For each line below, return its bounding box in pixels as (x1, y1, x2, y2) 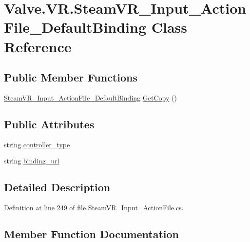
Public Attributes (4, 116, 95, 131)
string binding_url (4, 156, 59, 166)
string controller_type (4, 139, 70, 149)
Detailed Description (4, 180, 111, 195)
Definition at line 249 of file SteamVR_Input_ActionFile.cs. (4, 202, 184, 213)
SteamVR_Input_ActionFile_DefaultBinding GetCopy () (4, 92, 177, 102)
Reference (4, 36, 72, 56)
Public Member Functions (4, 70, 137, 85)
